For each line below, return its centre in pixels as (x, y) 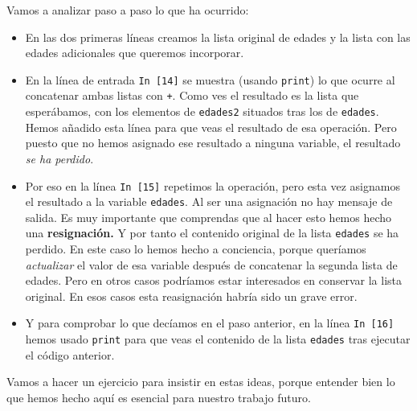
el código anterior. (70, 354)
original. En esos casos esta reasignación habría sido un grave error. (191, 296)
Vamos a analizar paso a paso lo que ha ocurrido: (128, 10)
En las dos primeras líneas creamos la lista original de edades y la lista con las (218, 37)
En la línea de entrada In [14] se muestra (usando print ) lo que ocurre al (210, 79)
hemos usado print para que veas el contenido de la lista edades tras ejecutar (218, 339)
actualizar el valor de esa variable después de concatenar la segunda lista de (211, 264)
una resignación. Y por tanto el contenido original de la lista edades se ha (212, 233)
